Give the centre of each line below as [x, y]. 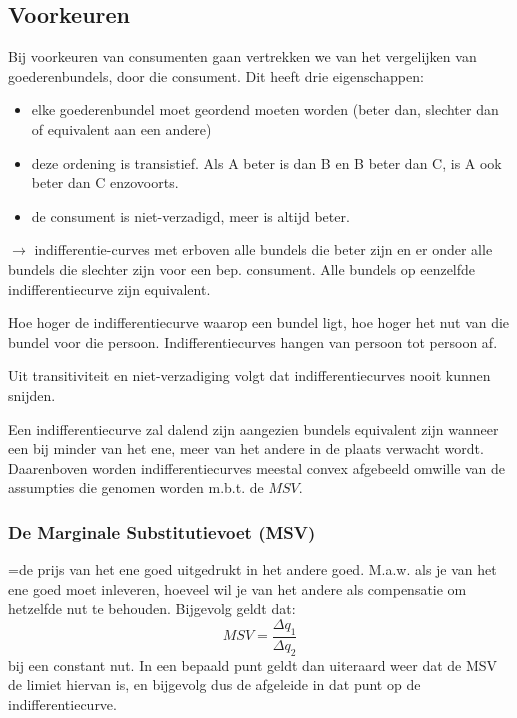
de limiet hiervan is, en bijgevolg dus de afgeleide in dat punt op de [214, 684]
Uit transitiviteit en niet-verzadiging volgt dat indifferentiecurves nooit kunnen [249, 375]
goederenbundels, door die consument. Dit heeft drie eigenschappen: [216, 75]
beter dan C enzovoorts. [105, 182]
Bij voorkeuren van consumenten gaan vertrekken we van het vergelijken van [242, 56]
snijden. [32, 394]
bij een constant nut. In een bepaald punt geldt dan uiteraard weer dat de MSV [253, 664]
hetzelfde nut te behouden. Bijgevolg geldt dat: [152, 608]
